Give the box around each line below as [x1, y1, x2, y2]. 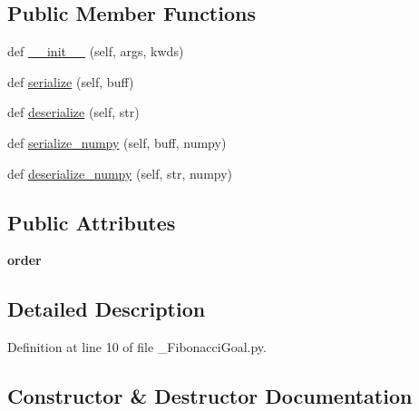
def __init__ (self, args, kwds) [7, 42, 184, 61]
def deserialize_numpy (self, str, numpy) [7, 163, 233, 182]
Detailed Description [7, 295, 206, 323]
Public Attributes [7, 208, 176, 236]
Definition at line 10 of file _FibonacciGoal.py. [7, 338, 267, 357]
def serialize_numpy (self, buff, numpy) [7, 132, 227, 152]
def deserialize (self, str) [7, 103, 140, 122]
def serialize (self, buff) [7, 72, 134, 91]
